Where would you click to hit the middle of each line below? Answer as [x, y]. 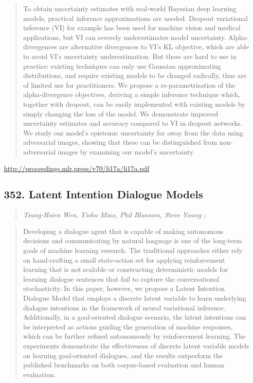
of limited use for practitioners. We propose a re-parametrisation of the [129, 85]
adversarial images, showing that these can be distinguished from [120, 142]
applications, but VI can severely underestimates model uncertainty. [125, 37]
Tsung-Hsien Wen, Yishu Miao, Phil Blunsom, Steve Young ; [114, 215]
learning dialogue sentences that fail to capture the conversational [121, 278]
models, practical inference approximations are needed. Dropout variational [136, 18]
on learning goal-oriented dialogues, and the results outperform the [123, 355]
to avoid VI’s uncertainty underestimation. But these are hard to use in [130, 56]
